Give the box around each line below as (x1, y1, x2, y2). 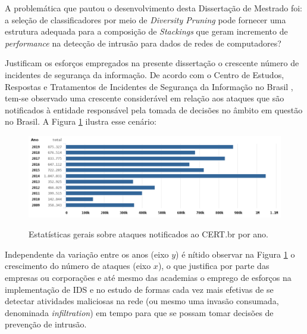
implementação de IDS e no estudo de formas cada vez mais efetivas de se (5, 283, 274, 295)
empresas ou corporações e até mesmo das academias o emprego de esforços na (5, 271, 292, 283)
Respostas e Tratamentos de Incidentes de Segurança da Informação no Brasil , (5, 80, 293, 92)
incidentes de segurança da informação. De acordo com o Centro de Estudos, (5, 68, 284, 81)
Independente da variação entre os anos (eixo (5, 248, 169, 260)
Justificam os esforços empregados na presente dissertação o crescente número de (5, 57, 299, 69)
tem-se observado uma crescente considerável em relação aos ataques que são (5, 92, 284, 104)
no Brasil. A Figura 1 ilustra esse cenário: (5, 115, 156, 128)
